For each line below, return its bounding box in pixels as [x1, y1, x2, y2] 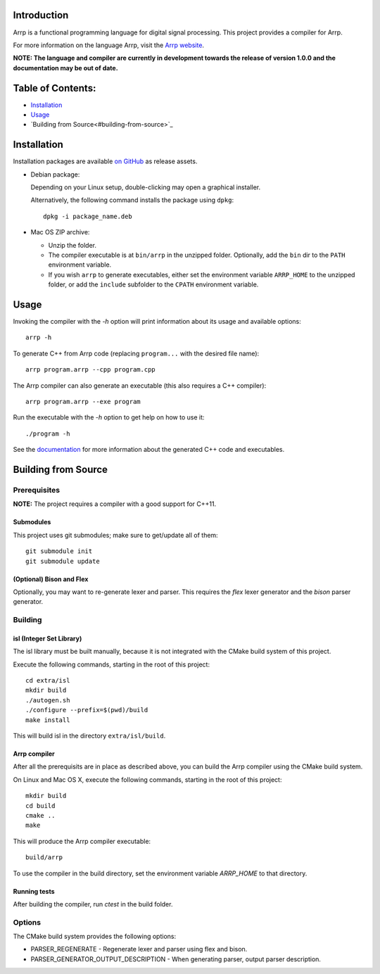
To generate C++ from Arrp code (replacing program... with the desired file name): [13, 349, 260, 358]
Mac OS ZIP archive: [30, 228, 90, 236]
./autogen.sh [25, 696, 70, 704]
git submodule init [25, 548, 93, 555]
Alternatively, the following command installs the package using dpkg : [30, 196, 234, 204]
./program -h [25, 429, 70, 438]
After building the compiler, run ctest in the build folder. [13, 899, 173, 908]
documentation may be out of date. [13, 63, 119, 72]
